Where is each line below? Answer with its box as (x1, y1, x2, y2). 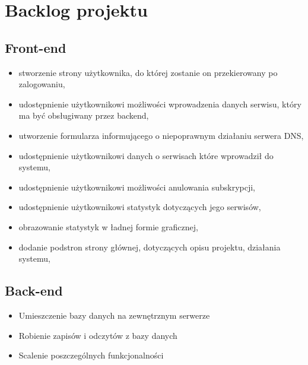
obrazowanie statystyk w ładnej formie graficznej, (18, 220, 198, 233)
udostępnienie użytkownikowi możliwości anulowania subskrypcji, (18, 180, 255, 193)
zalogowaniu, (18, 78, 65, 90)
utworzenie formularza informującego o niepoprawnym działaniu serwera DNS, (18, 129, 304, 141)
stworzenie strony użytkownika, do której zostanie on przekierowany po (18, 66, 278, 78)
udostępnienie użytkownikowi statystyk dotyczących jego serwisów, (18, 201, 261, 213)
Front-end (5, 38, 66, 56)
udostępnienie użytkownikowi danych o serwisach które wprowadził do (18, 149, 274, 161)
